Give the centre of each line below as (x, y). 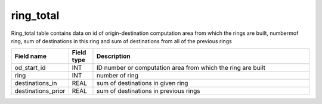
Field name (31, 56)
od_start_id (30, 68)
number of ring (117, 76)
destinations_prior (40, 91)
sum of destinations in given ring (142, 83)
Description (113, 56)
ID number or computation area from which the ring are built (181, 68)
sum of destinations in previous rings (148, 91)
